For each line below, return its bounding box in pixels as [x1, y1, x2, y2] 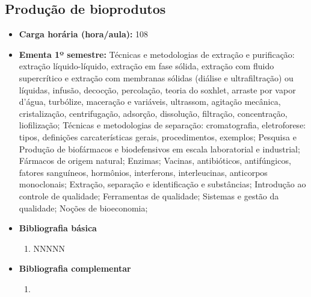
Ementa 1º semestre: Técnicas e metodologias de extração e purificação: [19, 48, 295, 60]
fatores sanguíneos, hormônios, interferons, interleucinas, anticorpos [19, 166, 268, 178]
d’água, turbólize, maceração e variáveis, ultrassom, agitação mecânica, [19, 95, 281, 108]
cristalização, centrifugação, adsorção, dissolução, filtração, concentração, [19, 107, 288, 119]
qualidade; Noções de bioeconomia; [19, 201, 148, 214]
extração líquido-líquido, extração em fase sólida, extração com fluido [19, 60, 274, 72]
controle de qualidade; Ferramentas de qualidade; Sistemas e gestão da [19, 189, 279, 202]
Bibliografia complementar [19, 262, 131, 275]
